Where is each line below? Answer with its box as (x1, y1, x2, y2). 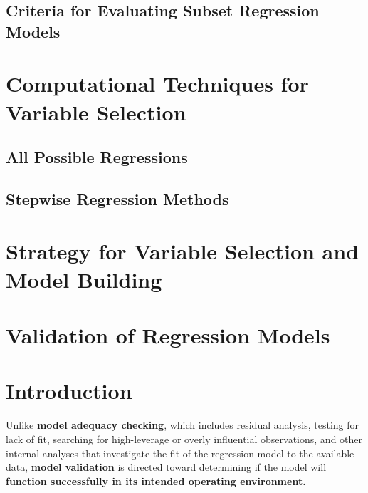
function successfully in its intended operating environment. (6, 473, 306, 488)
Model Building (6, 264, 162, 294)
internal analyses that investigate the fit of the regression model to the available (6, 445, 354, 460)
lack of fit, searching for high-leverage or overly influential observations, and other (6, 431, 363, 446)
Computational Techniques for (6, 69, 309, 98)
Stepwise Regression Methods (6, 187, 229, 209)
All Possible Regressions (6, 146, 188, 168)
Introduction (6, 376, 132, 405)
